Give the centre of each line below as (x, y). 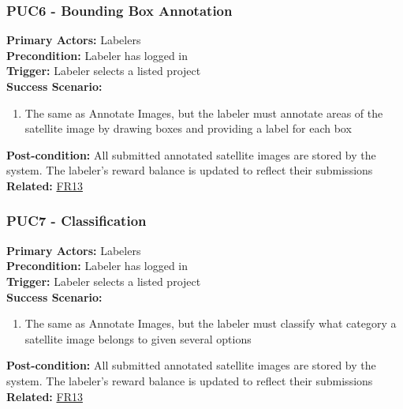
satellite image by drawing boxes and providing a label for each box (188, 128)
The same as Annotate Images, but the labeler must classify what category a (211, 323)
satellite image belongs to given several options (138, 338)
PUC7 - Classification (76, 221)
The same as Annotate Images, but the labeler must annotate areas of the (204, 113)
